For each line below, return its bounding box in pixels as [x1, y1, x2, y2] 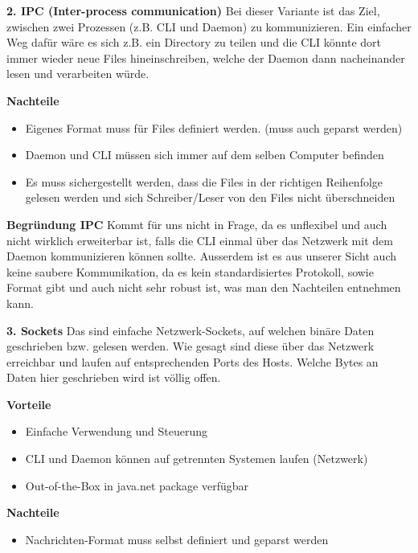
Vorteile [6, 395, 51, 412]
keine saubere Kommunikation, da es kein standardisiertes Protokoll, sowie [6, 263, 374, 280]
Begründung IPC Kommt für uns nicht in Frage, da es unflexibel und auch [6, 215, 387, 232]
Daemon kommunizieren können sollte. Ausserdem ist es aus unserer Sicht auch [6, 248, 396, 264]
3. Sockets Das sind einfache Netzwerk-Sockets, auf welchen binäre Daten [6, 322, 375, 338]
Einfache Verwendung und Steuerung [25, 423, 208, 440]
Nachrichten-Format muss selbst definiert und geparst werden [25, 530, 329, 547]
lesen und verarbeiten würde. [6, 65, 150, 82]
